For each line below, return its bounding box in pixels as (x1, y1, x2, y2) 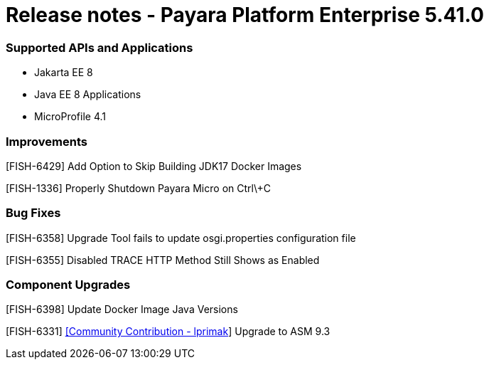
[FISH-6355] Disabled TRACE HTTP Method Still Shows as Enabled (6, 253, 320, 266)
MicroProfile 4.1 (34, 110, 106, 123)
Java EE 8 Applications (34, 88, 141, 101)
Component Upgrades (6, 277, 131, 292)
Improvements (6, 134, 87, 149)
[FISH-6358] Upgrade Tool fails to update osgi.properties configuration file (6, 231, 356, 244)
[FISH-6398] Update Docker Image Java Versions (6, 303, 238, 316)
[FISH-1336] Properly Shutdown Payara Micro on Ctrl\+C (6, 181, 271, 194)
